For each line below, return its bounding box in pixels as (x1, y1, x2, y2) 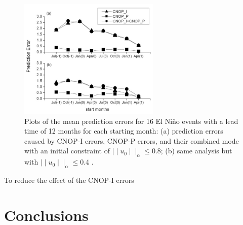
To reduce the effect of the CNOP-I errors (4, 174, 134, 185)
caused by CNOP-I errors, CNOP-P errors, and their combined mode (24, 135, 239, 146)
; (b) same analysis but (160, 145, 232, 156)
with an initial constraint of (24, 145, 110, 156)
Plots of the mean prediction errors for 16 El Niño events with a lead (24, 115, 238, 126)
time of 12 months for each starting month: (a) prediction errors (24, 125, 223, 136)
